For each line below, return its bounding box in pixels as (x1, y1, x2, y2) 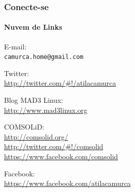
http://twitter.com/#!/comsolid (4, 141, 103, 152)
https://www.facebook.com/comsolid (4, 151, 118, 162)
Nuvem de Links (4, 22, 62, 32)
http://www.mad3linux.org (4, 104, 88, 115)
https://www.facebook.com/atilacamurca (4, 178, 131, 188)
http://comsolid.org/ (4, 131, 69, 142)
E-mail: (4, 41, 27, 51)
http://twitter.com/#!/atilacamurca (4, 78, 116, 88)
